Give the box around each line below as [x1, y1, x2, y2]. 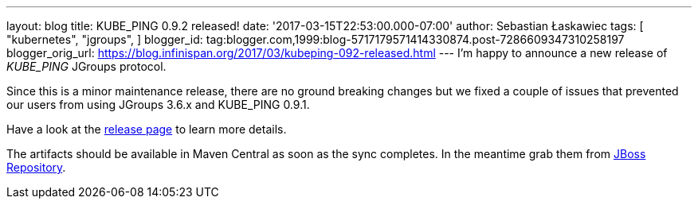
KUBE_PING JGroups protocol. [6, 60, 167, 73]
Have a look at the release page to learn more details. [6, 122, 287, 136]
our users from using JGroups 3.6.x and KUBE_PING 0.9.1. [6, 98, 310, 111]
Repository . [6, 161, 66, 174]
